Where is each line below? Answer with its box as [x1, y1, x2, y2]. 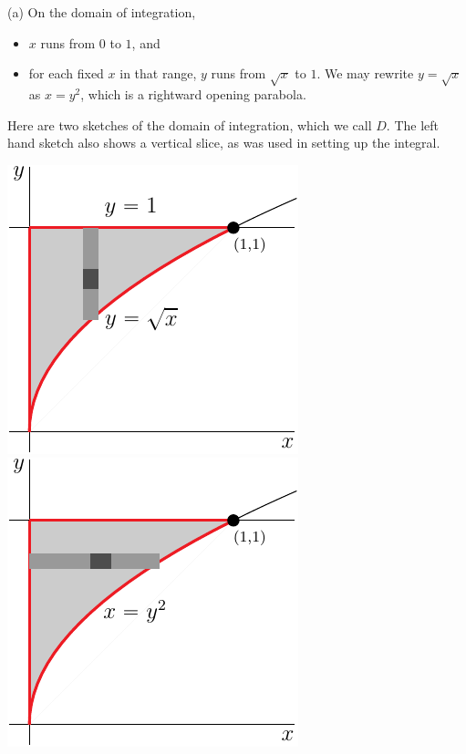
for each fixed [28, 64, 104, 83]
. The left [386, 115, 440, 134]
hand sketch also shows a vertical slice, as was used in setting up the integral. [7, 133, 440, 152]
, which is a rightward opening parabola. [80, 84, 306, 103]
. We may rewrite [316, 64, 414, 83]
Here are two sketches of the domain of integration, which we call [7, 115, 372, 134]
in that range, [119, 64, 197, 83]
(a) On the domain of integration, [7, 3, 196, 21]
